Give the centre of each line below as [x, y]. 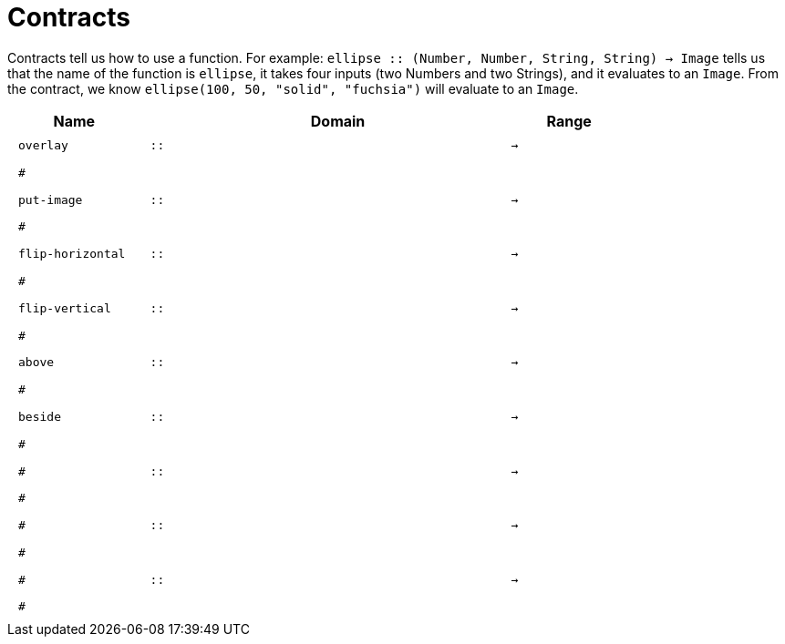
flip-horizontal [72, 254]
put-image [51, 199]
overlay [43, 146]
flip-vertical [65, 308]
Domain [338, 121]
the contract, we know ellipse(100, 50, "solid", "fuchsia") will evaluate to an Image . [293, 88]
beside [40, 416]
